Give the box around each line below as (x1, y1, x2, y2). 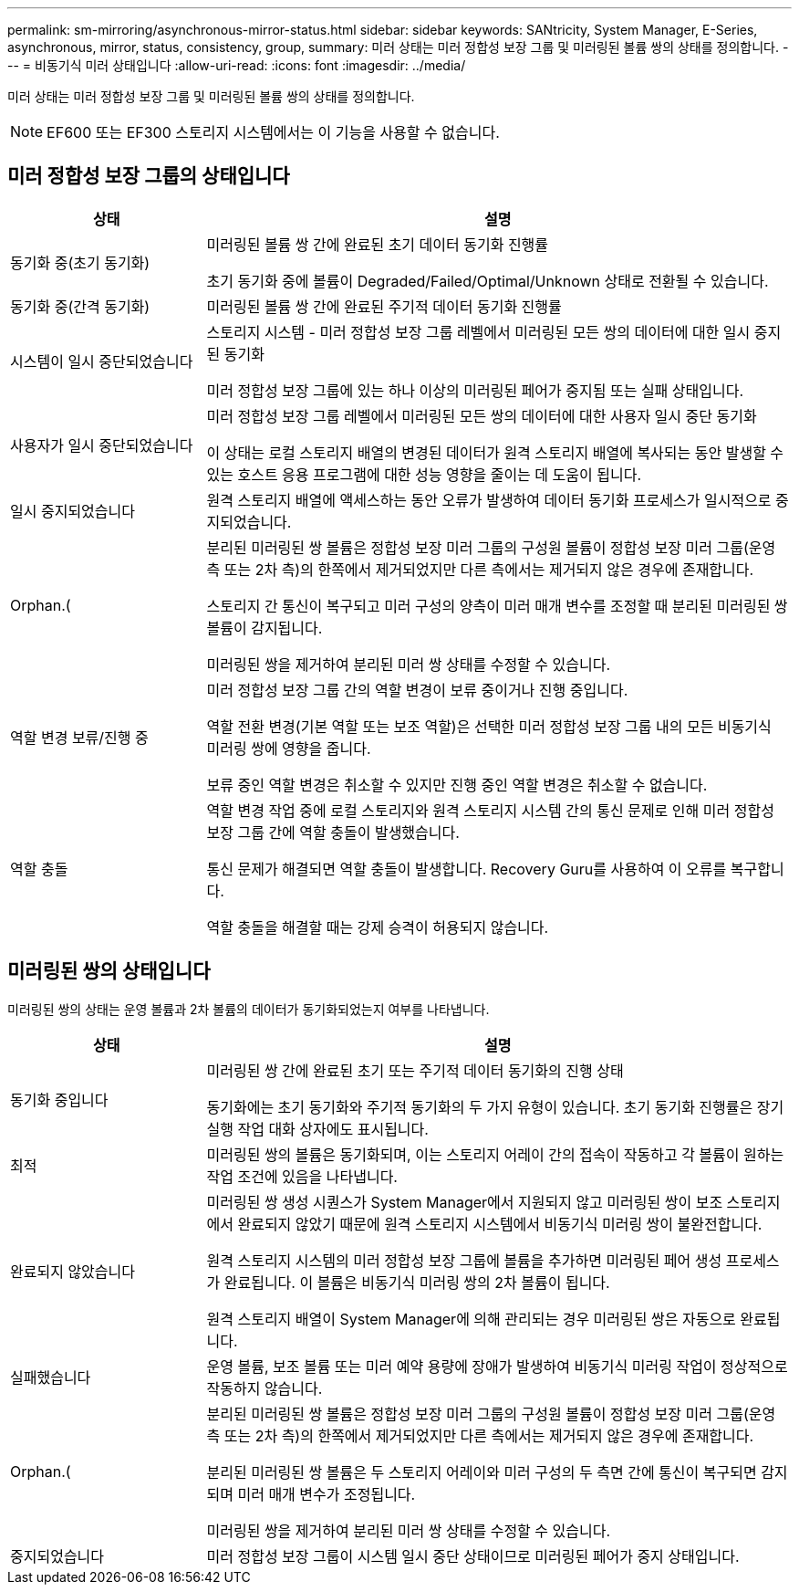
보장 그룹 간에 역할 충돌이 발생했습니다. (206, 822, 460, 842)
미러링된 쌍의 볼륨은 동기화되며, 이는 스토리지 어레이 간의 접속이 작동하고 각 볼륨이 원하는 (206, 1145, 784, 1164)
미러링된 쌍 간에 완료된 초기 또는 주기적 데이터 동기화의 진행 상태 (206, 1061, 624, 1080)
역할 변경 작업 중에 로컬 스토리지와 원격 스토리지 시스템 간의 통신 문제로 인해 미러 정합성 (206, 801, 774, 820)
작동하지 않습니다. (206, 1378, 323, 1398)
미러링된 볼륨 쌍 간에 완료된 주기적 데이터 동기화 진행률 (206, 297, 562, 316)
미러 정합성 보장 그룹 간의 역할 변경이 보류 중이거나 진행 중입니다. (206, 680, 628, 699)
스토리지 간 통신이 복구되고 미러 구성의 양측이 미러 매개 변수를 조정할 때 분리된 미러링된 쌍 (206, 596, 788, 615)
